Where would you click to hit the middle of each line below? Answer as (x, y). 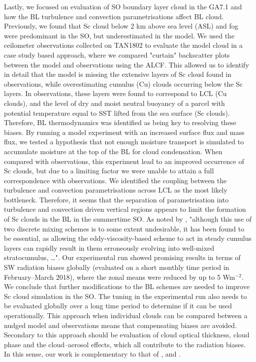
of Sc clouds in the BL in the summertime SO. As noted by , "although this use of (128, 219)
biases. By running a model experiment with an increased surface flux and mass (124, 132)
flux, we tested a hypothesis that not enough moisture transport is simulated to (124, 142)
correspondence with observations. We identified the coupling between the (115, 180)
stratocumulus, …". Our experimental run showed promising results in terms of (122, 257)
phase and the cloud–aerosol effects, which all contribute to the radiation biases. (125, 344)
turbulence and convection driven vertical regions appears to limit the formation (125, 209)
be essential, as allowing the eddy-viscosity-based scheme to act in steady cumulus (128, 238)
